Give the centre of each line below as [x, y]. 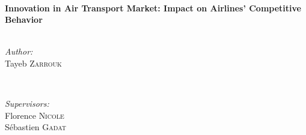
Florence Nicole [35, 115]
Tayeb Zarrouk [33, 63]
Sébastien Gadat [36, 127]
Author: [19, 51]
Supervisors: [27, 103]
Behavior [24, 19]
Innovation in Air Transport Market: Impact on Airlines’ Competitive [153, 7]
